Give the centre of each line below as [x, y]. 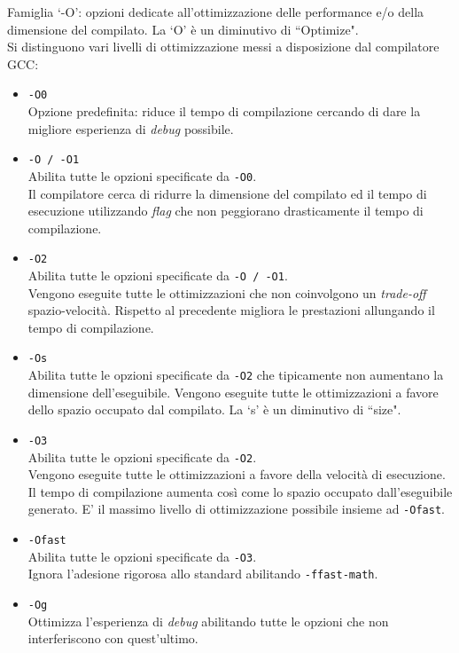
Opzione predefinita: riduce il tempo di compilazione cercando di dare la [224, 111]
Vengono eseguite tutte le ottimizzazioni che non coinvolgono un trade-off [227, 292]
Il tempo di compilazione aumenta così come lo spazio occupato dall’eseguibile [240, 491]
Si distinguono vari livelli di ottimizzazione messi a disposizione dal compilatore [223, 47]
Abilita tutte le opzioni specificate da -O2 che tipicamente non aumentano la [236, 375]
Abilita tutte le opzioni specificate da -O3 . [142, 556]
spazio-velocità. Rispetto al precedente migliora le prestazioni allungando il [231, 310]
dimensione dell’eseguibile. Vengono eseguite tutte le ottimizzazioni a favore [233, 392]
